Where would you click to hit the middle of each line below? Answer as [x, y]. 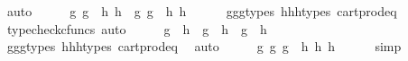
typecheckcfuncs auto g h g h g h [137, 28]
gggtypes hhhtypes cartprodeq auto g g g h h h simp [204, 46]
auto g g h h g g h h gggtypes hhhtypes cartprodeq [202, 11]
